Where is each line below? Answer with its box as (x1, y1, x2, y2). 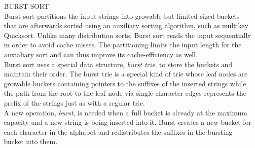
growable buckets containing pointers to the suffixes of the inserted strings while (4, 78, 246, 88)
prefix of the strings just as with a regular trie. (4, 97, 145, 108)
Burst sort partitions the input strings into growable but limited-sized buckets (4, 10, 240, 21)
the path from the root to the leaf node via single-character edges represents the (4, 88, 246, 98)
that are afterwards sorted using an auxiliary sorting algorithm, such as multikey (4, 20, 249, 31)
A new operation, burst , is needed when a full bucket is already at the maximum (4, 107, 247, 117)
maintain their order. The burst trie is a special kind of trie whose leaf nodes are (4, 69, 248, 79)
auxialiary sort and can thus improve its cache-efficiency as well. (4, 49, 198, 59)
